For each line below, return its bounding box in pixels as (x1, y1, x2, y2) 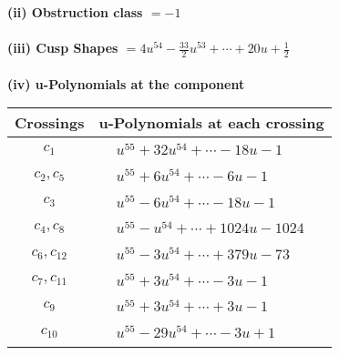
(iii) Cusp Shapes (7, 38, 118, 57)
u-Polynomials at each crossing (98, 112, 324, 134)
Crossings (15, 112, 85, 134)
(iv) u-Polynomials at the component (7, 74, 245, 93)
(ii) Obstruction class (7, 3, 143, 21)
